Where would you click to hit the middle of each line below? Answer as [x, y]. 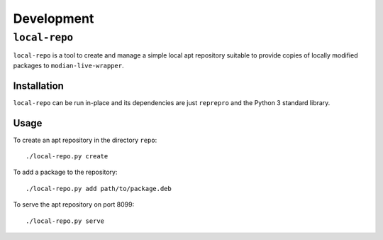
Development [54, 18]
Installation [38, 86]
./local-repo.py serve [65, 221]
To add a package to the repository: [65, 172]
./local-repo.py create [67, 156]
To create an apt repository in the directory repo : [85, 140]
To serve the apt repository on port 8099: [74, 204]
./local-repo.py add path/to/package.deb [99, 189]
